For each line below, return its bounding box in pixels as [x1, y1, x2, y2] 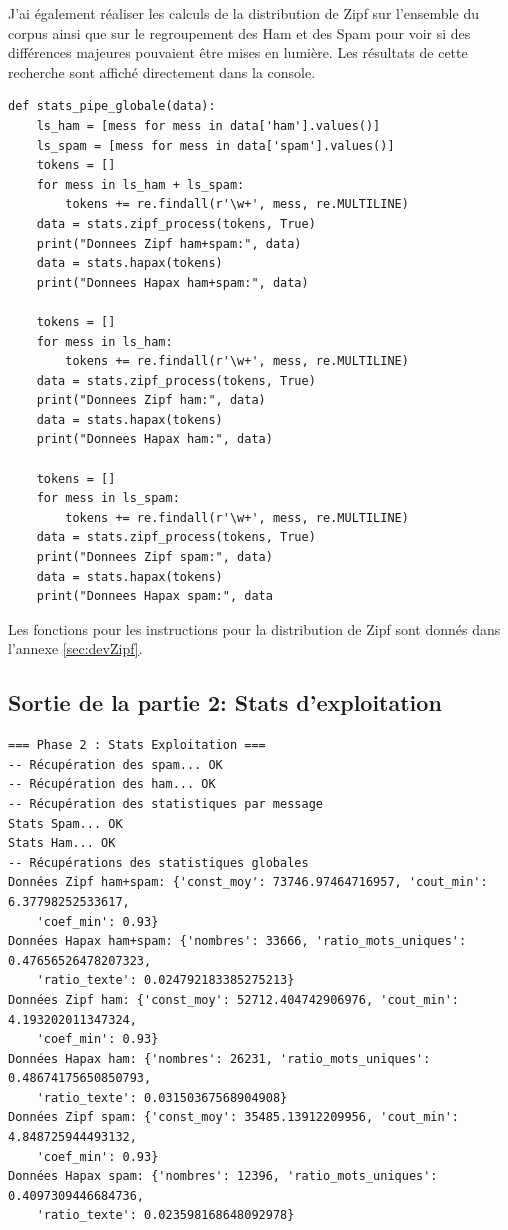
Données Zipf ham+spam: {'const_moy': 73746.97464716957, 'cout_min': [8, 875, 488, 890]
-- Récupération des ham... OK [8, 777, 216, 792]
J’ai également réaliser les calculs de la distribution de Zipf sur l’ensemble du [8, 3, 479, 23]
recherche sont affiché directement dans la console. [8, 61, 316, 82]
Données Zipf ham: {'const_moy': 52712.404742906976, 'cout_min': [8, 992, 460, 1007]
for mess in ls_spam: [36, 491, 180, 506]
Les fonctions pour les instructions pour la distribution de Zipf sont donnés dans [8, 618, 501, 639]
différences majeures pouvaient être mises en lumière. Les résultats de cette [8, 42, 468, 63]
